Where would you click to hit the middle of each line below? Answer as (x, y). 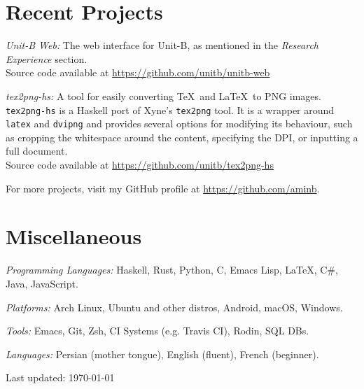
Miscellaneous (74, 236)
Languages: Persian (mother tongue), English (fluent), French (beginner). (162, 354)
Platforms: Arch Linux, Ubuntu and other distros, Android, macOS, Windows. (174, 307)
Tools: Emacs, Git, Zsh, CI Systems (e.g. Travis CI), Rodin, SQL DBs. (157, 331)
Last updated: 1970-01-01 (60, 377)
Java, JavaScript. (42, 283)
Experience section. (47, 58)
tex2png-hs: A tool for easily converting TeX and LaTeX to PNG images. (163, 96)
